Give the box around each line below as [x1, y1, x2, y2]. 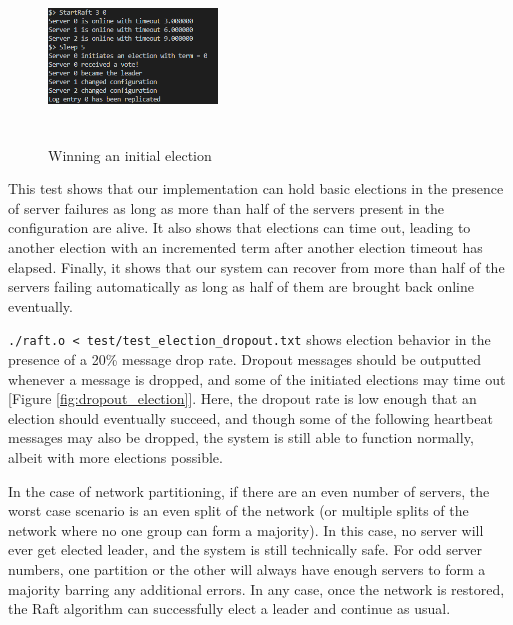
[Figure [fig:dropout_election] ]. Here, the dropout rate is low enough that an [8, 388, 477, 409]
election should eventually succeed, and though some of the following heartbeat [8, 407, 493, 428]
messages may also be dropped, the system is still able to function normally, [8, 427, 474, 448]
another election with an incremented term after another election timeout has [8, 237, 483, 258]
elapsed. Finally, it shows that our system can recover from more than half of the [8, 256, 505, 277]
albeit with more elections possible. [8, 447, 223, 468]
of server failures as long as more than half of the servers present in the [8, 197, 444, 218]
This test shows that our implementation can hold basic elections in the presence [8, 178, 504, 199]
